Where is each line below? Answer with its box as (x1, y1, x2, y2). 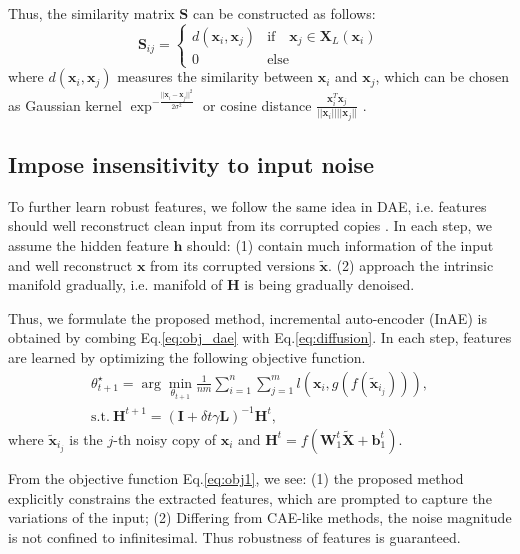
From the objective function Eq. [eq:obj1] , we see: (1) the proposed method (8, 467, 464, 488)
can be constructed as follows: (192, 3, 376, 23)
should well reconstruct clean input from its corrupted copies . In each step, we (8, 215, 492, 236)
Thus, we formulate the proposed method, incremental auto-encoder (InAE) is (8, 307, 487, 328)
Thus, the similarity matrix (8, 3, 175, 23)
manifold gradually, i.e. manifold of (8, 274, 223, 295)
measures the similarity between (117, 66, 314, 87)
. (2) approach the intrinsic (328, 254, 494, 275)
